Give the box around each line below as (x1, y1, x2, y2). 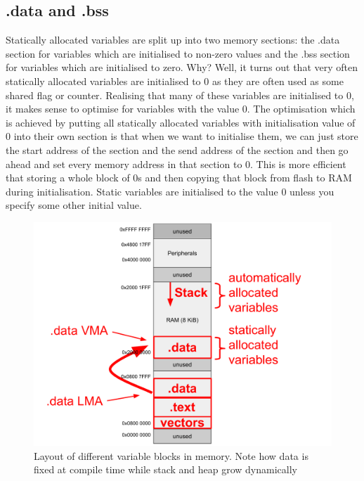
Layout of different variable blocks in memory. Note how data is (34, 448, 308, 463)
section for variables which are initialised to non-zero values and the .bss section (6, 46, 350, 60)
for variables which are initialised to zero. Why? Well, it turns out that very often (6, 60, 358, 75)
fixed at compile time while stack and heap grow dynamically (34, 462, 297, 477)
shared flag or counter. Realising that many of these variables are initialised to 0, (6, 87, 354, 102)
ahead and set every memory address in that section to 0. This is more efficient (6, 156, 346, 171)
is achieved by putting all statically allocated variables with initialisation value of (6, 115, 356, 129)
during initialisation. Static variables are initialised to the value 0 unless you (6, 184, 334, 198)
